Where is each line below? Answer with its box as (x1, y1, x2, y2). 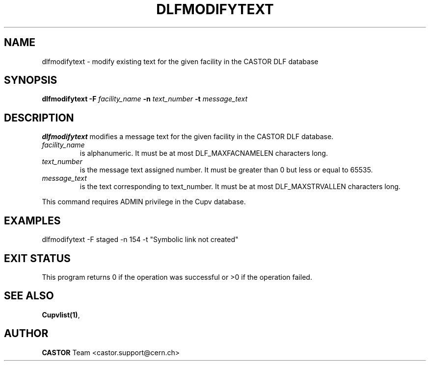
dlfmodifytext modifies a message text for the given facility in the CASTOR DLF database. (42, 132, 334, 141)
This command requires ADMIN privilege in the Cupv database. (42, 197, 246, 206)
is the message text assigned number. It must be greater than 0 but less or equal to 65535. (80, 166, 373, 174)
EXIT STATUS (4, 252, 71, 265)
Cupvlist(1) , (42, 310, 80, 319)
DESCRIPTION (4, 111, 74, 124)
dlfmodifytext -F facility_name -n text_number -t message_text (42, 95, 248, 103)
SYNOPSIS (4, 74, 57, 87)
